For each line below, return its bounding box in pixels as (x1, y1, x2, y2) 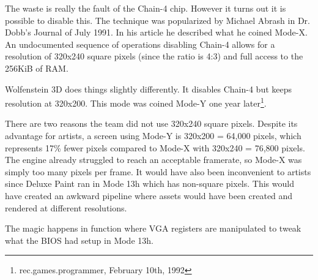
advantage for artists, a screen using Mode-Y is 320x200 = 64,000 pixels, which (5, 129, 301, 142)
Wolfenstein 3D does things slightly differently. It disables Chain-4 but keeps (5, 82, 292, 95)
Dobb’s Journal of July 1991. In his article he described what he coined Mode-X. (5, 26, 308, 39)
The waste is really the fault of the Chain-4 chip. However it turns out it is (5, 2, 286, 14)
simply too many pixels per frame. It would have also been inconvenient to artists (5, 165, 311, 178)
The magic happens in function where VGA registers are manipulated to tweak (5, 222, 301, 235)
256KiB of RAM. (5, 61, 68, 74)
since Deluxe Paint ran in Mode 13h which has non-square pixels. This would (5, 177, 294, 190)
